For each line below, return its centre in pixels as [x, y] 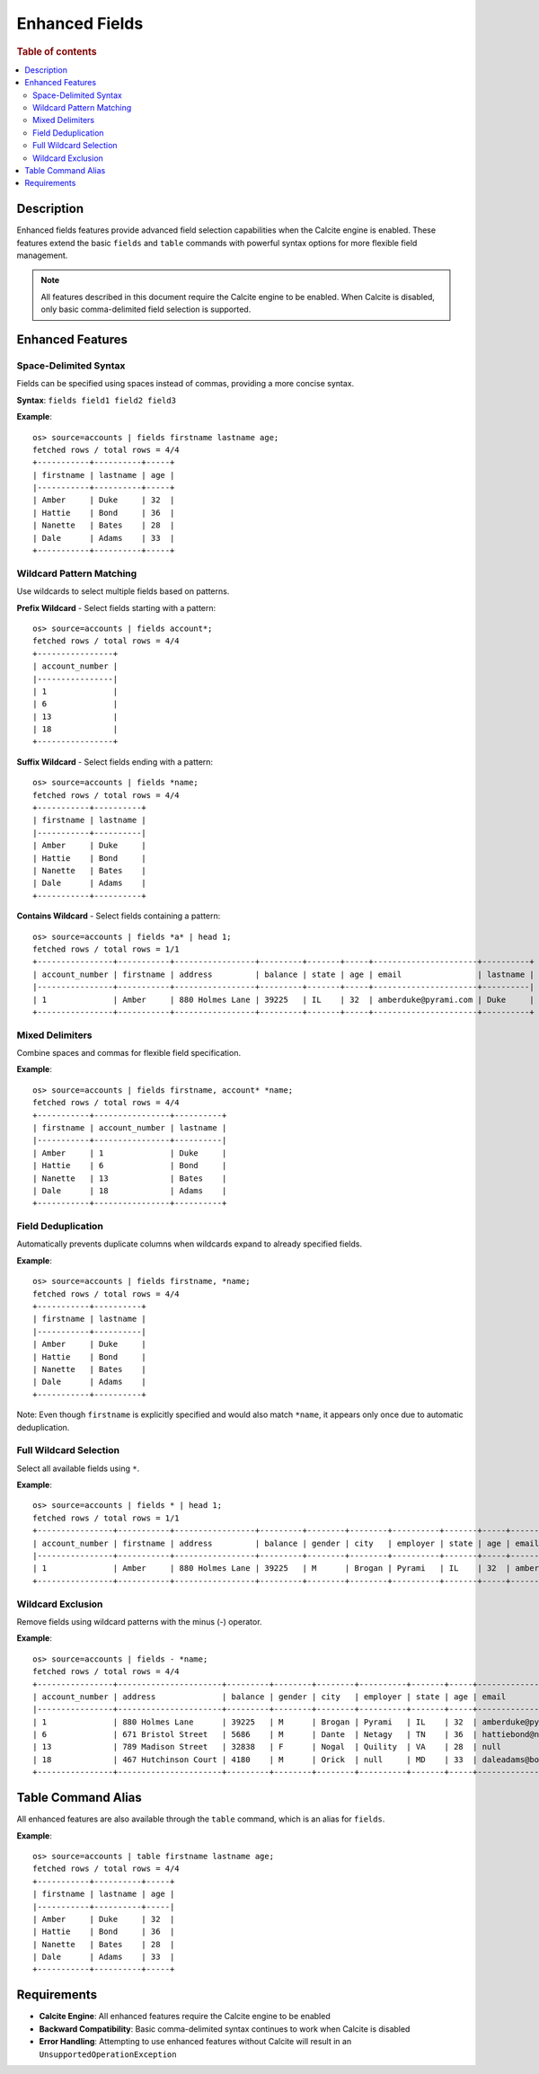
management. [42, 255]
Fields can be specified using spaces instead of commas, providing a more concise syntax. [186, 384]
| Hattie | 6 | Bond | [130, 1166]
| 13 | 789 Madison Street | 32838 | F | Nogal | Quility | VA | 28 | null [267, 1747]
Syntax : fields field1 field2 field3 [97, 400]
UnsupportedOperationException [108, 2054]
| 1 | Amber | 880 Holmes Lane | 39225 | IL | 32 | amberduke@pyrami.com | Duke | [283, 999]
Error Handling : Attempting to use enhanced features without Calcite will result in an [195, 2042]
